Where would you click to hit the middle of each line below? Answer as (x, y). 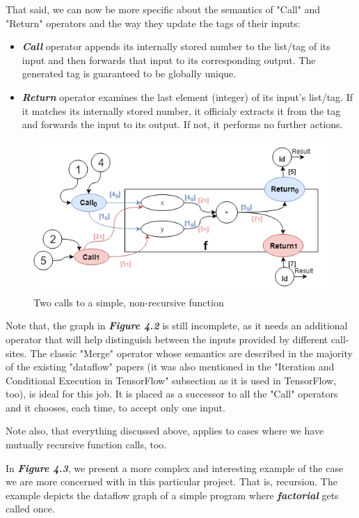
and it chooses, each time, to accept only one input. (115, 407)
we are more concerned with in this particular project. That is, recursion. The (171, 481)
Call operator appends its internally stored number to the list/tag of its (176, 46)
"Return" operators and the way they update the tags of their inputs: (153, 23)
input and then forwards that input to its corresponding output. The (169, 60)
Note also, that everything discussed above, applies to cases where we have (165, 431)
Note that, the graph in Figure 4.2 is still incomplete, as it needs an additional (177, 325)
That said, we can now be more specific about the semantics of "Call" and (163, 9)
